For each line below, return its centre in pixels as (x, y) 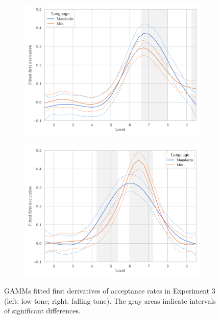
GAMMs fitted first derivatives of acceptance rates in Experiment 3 (110, 291)
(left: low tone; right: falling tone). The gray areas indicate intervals (110, 300)
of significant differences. (42, 311)
